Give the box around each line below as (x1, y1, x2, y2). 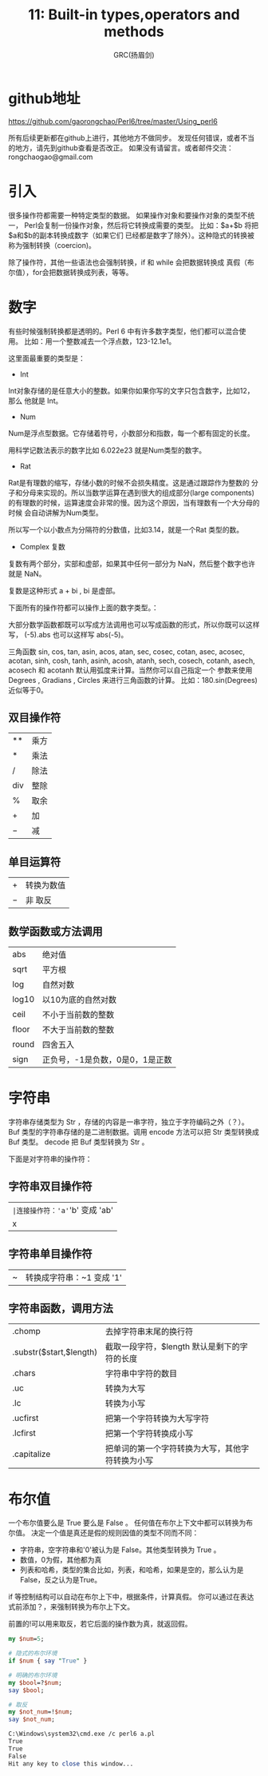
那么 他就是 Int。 (8, 396, 63, 405)
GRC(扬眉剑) (113, 50, 155, 59)
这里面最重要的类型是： (8, 353, 85, 363)
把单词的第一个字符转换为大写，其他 (104, 1443, 242, 1455)
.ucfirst (12, 1413, 39, 1424)
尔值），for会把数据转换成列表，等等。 (8, 267, 133, 277)
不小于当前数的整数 (42, 1009, 115, 1020)
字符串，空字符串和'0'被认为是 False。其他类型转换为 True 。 (19, 1545, 221, 1554)
